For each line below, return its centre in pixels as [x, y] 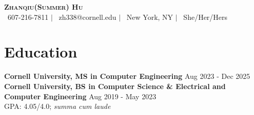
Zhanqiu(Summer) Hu [44, 7]
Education [41, 52]
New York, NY [150, 17]
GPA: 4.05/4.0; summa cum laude [57, 106]
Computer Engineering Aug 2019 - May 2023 [80, 96]
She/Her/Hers [206, 17]
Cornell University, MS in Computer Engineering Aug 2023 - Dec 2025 [127, 76]
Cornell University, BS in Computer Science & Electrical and [115, 86]
